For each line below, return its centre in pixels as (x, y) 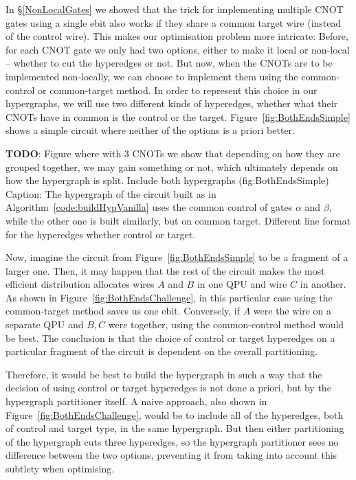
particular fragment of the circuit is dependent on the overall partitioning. (162, 351)
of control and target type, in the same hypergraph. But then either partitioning (175, 428)
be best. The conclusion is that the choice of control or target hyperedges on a (170, 338)
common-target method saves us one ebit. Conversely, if (123, 311)
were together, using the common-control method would (226, 324)
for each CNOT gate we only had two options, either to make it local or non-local (178, 49)
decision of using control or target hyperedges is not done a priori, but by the (168, 388)
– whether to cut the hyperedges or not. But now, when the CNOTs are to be (169, 63)
